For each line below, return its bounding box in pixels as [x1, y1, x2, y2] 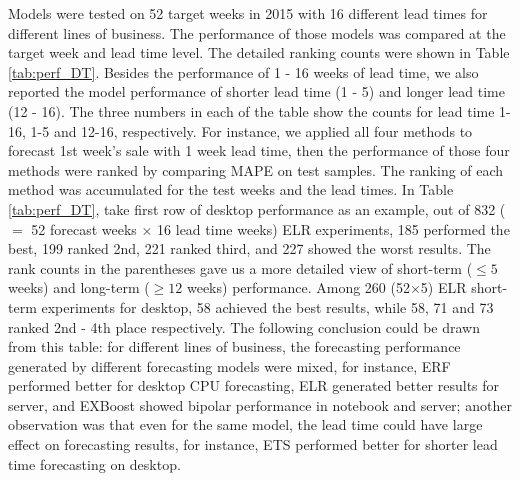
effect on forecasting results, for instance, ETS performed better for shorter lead [8, 434, 498, 455]
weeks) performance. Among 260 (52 [186, 277, 410, 298]
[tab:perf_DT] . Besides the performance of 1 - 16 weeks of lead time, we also [8, 61, 479, 82]
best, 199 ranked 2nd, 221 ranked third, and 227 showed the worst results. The [8, 238, 491, 259]
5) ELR [420, 277, 467, 298]
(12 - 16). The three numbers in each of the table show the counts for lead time [8, 100, 495, 121]
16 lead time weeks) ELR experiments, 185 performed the [157, 218, 510, 239]
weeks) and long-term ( [8, 277, 150, 298]
